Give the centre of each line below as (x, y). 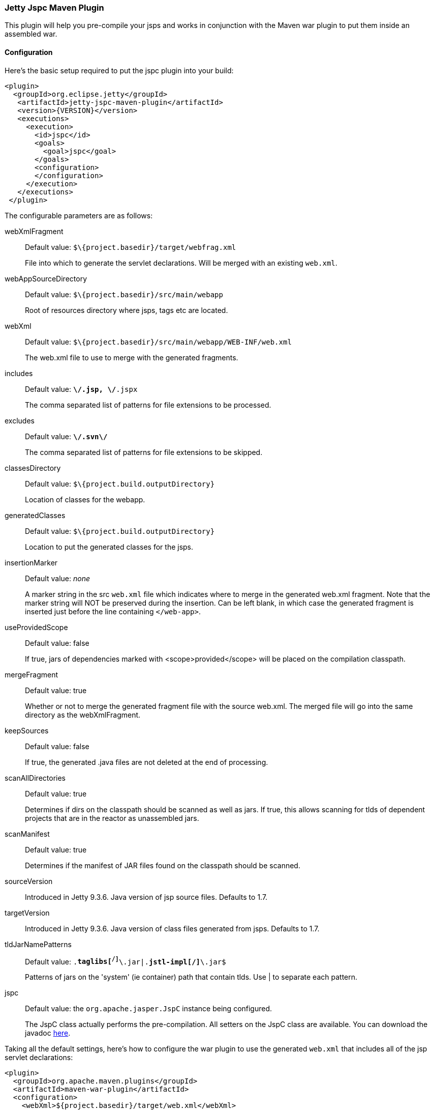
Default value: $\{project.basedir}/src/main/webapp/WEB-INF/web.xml (158, 341)
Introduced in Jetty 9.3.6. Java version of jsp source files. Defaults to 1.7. (146, 897)
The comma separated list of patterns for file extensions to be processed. (148, 405)
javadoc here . (48, 1033)
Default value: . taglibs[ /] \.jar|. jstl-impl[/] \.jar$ (126, 961)
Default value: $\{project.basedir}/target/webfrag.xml (131, 247)
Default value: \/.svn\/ (66, 436)
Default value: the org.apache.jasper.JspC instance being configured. (149, 1009)
